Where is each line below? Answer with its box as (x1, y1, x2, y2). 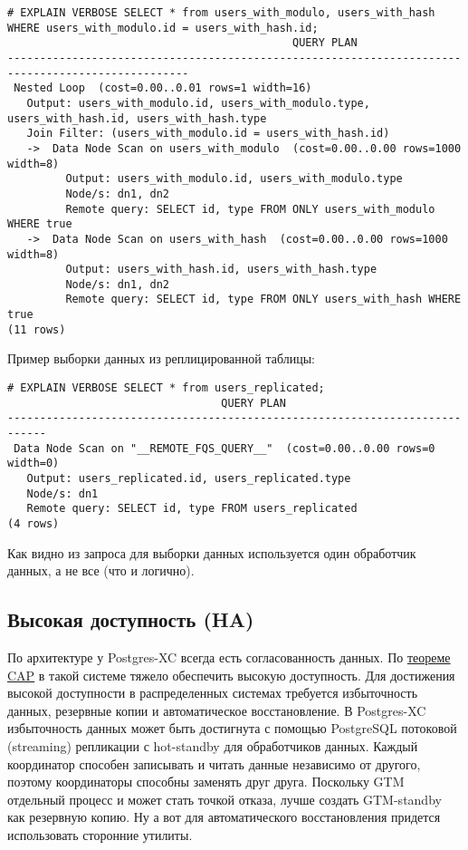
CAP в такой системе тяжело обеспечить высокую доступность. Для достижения (7, 665, 455, 684)
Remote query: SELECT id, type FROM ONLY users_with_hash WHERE (65, 293, 462, 306)
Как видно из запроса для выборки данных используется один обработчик (7, 543, 416, 562)
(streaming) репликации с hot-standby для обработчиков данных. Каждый (7, 736, 418, 755)
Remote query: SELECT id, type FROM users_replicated (26, 502, 358, 516)
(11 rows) (7, 323, 66, 336)
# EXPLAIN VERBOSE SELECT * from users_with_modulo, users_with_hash (7, 6, 435, 19)
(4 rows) (7, 517, 60, 530)
